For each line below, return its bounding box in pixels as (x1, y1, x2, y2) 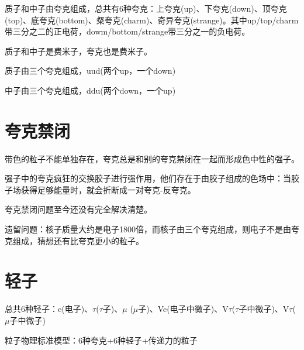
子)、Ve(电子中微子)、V (138, 303, 229, 315)
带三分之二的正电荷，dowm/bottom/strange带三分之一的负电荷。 (5, 25, 250, 37)
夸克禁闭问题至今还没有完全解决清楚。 (5, 203, 152, 215)
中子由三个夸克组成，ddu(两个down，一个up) (5, 84, 176, 96)
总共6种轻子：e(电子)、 (5, 303, 93, 315)
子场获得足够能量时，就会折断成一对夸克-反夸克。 (5, 183, 196, 195)
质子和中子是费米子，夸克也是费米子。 (5, 44, 152, 57)
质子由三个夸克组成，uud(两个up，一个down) (5, 64, 176, 77)
